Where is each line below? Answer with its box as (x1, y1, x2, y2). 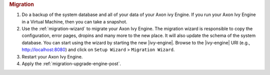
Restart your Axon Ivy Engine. (21, 53, 83, 59)
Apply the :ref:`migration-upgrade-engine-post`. (21, 60, 121, 66)
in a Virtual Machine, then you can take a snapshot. (21, 18, 127, 24)
